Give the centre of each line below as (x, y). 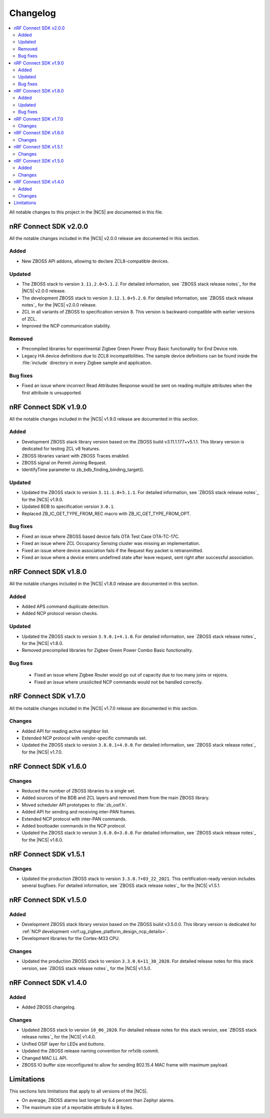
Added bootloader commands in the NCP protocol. (74, 825)
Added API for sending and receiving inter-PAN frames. (79, 812)
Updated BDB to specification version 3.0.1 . (68, 506)
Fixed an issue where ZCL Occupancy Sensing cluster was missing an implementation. (111, 543)
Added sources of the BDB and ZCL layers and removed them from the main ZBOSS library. (116, 798)
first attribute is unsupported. (52, 392)
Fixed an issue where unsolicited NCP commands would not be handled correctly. (118, 682)
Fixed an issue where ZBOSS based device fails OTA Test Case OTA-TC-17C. (101, 536)
